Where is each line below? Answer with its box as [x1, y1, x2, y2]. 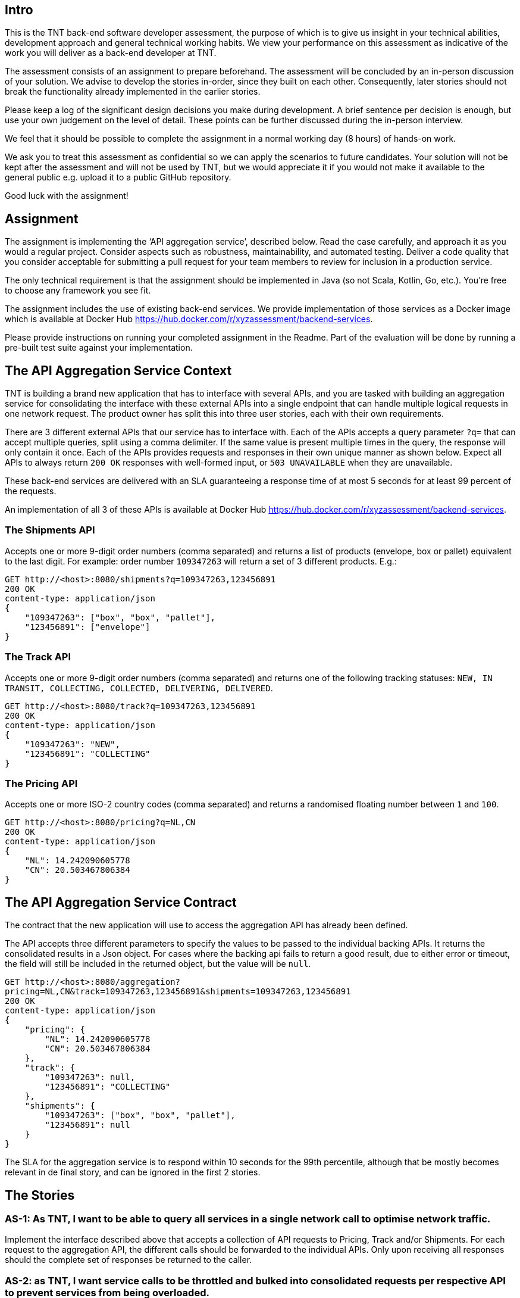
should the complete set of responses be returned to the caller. [5, 1255, 252, 1265]
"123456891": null [45, 1120, 130, 1130]
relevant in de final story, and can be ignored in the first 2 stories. [5, 1167, 261, 1178]
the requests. [5, 486, 57, 497]
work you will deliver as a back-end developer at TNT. [5, 48, 217, 58]
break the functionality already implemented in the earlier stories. [5, 86, 261, 97]
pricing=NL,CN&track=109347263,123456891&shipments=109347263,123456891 [5, 987, 351, 997]
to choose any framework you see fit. [5, 285, 151, 296]
